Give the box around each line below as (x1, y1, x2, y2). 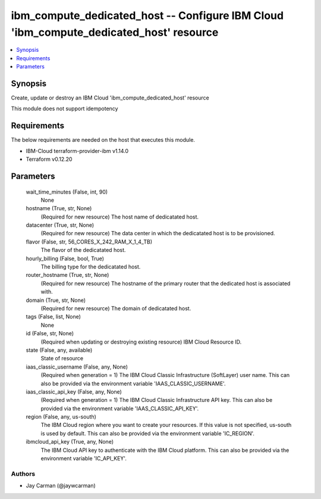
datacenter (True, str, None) (26, 222, 95, 229)
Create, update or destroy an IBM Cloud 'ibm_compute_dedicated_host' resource (11, 94, 209, 101)
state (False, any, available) (26, 346, 93, 354)
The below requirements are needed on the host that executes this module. (11, 136, 196, 144)
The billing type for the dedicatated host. (40, 263, 141, 270)
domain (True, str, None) (26, 297, 86, 304)
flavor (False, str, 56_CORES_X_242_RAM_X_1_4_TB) (26, 238, 153, 245)
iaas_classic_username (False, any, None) (26, 363, 128, 370)
